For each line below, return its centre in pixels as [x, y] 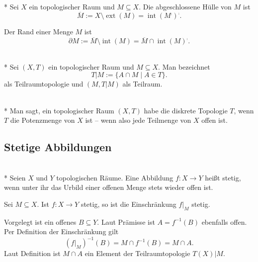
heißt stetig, [223, 177]
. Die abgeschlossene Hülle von [185, 6]
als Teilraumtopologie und [44, 84]
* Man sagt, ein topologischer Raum [59, 110]
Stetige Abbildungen [58, 147]
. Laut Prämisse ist [126, 221]
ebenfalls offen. [224, 221]
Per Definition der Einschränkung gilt [61, 231]
